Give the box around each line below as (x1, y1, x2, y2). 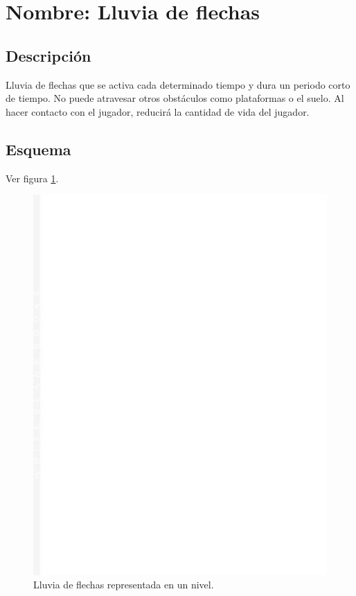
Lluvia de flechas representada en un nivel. (33, 577, 214, 592)
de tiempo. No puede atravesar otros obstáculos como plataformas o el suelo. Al (6, 91, 344, 105)
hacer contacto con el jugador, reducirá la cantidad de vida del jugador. (6, 104, 310, 119)
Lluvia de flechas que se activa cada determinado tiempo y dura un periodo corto (6, 77, 350, 91)
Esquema (6, 138, 71, 159)
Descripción (6, 44, 91, 66)
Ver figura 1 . (6, 170, 59, 185)
